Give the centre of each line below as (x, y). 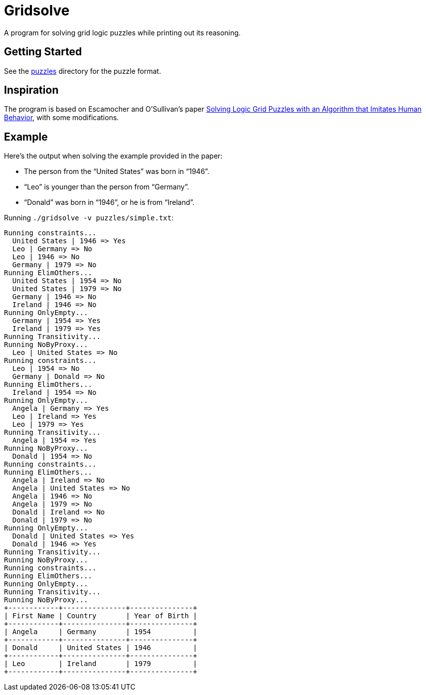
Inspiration (31, 90)
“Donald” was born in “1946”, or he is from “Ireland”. (109, 202)
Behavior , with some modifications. (62, 118)
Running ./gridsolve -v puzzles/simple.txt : (89, 218)
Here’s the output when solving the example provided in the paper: (113, 156)
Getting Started (43, 52)
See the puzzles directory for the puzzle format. (83, 71)
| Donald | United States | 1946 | (101, 648)
